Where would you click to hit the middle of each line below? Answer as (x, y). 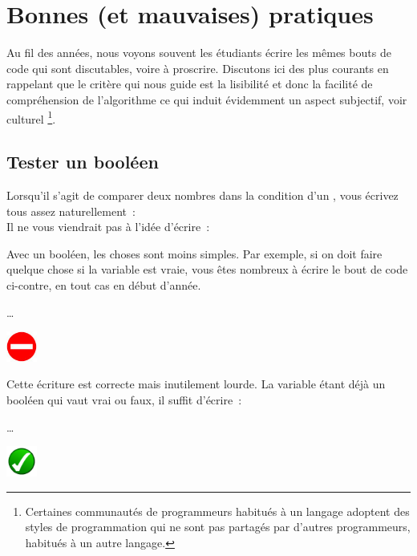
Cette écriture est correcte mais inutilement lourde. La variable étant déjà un (196, 384)
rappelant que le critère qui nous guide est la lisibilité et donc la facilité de (190, 84)
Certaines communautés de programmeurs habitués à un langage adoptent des (217, 511)
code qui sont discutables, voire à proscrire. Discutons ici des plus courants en (198, 68)
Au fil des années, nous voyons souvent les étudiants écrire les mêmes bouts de (199, 53)
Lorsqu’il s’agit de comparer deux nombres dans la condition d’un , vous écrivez (202, 195)
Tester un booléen (83, 162)
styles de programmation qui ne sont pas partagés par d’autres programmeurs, (218, 527)
